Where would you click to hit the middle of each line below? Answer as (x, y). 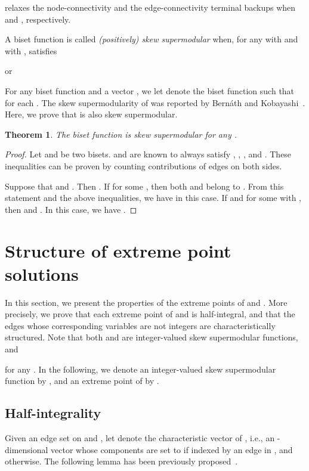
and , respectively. (38, 19)
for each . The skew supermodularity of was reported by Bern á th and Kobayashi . (155, 102)
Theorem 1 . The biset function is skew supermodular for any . (121, 134)
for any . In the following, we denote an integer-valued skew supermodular (140, 369)
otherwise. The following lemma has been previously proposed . (121, 461)
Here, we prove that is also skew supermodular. (91, 114)
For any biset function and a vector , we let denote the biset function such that (150, 90)
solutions (42, 273)
